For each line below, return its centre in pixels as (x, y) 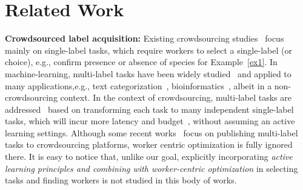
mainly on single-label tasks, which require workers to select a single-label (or (148, 50)
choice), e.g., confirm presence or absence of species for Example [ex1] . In (141, 62)
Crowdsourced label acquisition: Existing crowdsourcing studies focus (145, 38)
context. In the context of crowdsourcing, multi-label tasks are (176, 97)
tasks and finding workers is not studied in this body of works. (121, 180)
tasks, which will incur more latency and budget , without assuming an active (150, 121)
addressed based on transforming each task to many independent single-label (149, 109)
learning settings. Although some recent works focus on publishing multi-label (151, 132)
